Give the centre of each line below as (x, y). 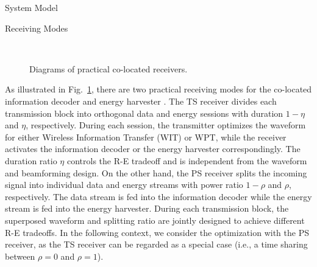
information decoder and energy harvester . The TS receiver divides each (141, 101)
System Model (31, 7)
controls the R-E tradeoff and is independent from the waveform (187, 160)
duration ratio (31, 160)
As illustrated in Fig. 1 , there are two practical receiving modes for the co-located (158, 89)
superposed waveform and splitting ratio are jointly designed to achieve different (155, 220)
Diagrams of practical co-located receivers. (109, 68)
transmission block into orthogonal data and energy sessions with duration (144, 113)
